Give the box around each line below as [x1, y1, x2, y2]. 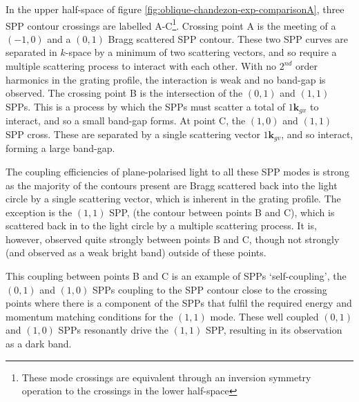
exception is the [6, 204, 72, 219]
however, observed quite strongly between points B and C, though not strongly [6, 231, 340, 246]
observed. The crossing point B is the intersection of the [6, 86, 243, 100]
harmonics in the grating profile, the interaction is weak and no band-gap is [6, 72, 326, 86]
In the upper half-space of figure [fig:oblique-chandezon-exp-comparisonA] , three [6, 2, 345, 16]
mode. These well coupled [210, 309, 319, 323]
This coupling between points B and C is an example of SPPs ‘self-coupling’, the [6, 269, 347, 283]
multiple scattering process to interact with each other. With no [6, 59, 276, 73]
